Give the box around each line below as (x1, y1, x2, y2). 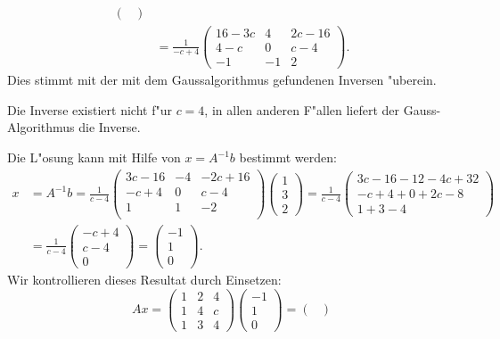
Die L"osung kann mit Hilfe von (7, 148, 181, 166)
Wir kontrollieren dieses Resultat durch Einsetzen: (7, 270, 282, 288)
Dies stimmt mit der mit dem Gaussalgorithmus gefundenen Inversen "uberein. (7, 70, 437, 89)
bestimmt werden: (239, 148, 337, 166)
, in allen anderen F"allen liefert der (204, 100, 400, 119)
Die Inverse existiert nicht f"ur (7, 100, 172, 119)
